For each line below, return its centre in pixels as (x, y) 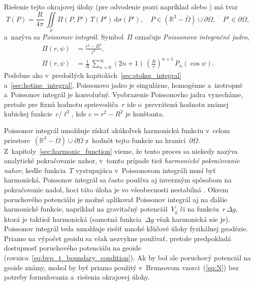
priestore (17, 140)
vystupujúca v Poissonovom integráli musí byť (146, 170)
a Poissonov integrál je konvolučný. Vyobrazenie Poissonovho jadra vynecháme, (124, 94)
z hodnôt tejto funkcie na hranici (136, 140)
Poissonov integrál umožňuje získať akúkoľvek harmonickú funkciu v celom (117, 130)
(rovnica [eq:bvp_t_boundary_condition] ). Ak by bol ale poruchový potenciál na (127, 258)
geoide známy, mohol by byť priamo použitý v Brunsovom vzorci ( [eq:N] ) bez (121, 267)
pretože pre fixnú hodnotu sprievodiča (61, 104)
